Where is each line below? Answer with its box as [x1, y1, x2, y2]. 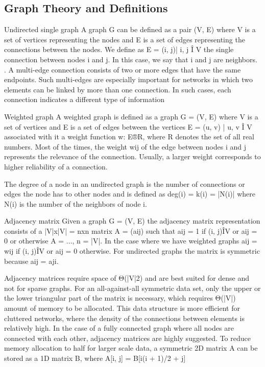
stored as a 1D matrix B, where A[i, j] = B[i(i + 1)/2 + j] [4, 353, 186, 363]
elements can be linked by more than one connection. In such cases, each [4, 84, 231, 94]
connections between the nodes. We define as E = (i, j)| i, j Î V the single [4, 44, 234, 55]
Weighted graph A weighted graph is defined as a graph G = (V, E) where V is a [4, 111, 258, 121]
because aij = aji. [4, 255, 59, 266]
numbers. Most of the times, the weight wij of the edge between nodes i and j [4, 141, 246, 152]
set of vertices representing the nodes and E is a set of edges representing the [4, 34, 245, 44]
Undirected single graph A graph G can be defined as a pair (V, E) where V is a [4, 24, 256, 35]
